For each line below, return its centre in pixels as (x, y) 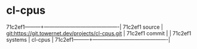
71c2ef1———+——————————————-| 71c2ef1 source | (85, 27)
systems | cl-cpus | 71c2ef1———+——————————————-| (88, 39)
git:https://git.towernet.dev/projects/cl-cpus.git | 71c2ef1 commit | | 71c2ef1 (99, 33)
